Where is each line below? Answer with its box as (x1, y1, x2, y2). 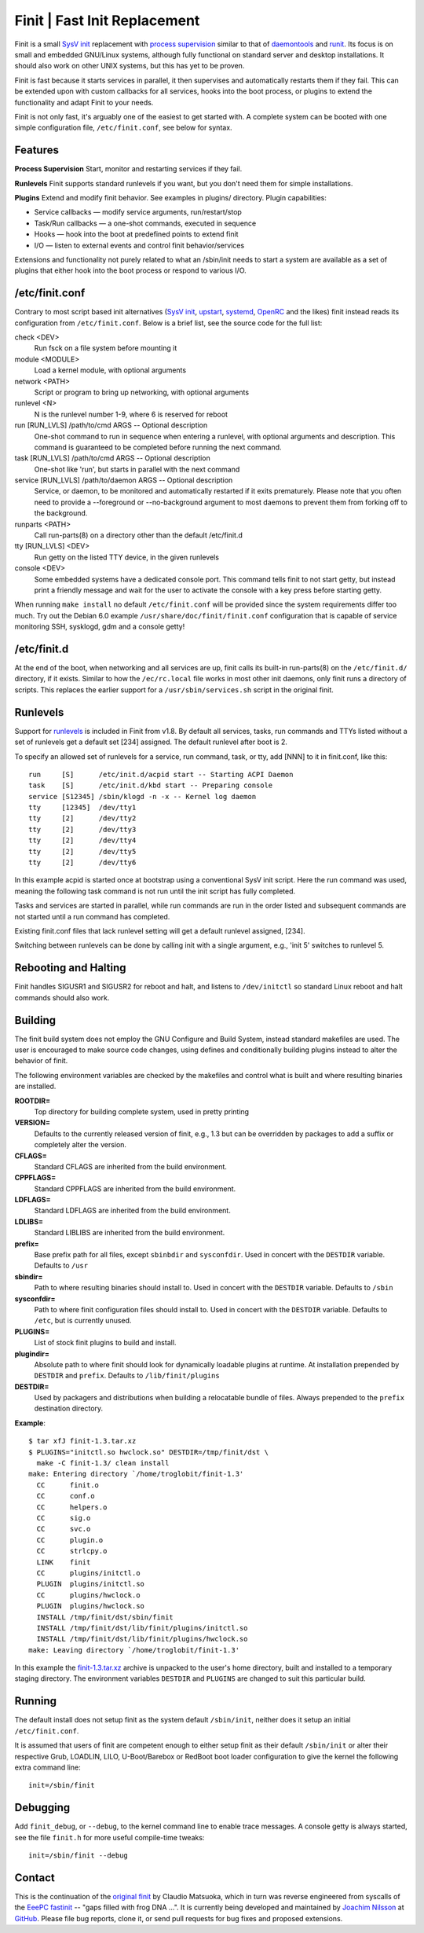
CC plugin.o (36, 1535, 104, 1544)
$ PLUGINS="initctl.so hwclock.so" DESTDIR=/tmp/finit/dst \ (28, 1447, 269, 1457)
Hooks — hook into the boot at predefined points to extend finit (34, 229, 239, 239)
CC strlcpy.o (36, 1546, 108, 1556)
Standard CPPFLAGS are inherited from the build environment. (34, 1183, 236, 1194)
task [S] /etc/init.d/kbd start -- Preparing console (28, 781, 273, 790)
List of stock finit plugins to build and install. (34, 1338, 177, 1348)
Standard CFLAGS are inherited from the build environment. (34, 1161, 228, 1171)
